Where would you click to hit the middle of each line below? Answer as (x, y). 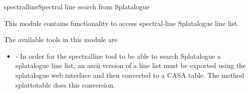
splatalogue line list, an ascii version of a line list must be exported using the (131, 65)
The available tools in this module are (61, 39)
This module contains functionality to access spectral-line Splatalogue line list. (122, 23)
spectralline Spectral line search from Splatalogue (77, 6)
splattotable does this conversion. (65, 84)
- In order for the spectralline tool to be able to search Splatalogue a (118, 56)
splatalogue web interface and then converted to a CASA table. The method (130, 75)
